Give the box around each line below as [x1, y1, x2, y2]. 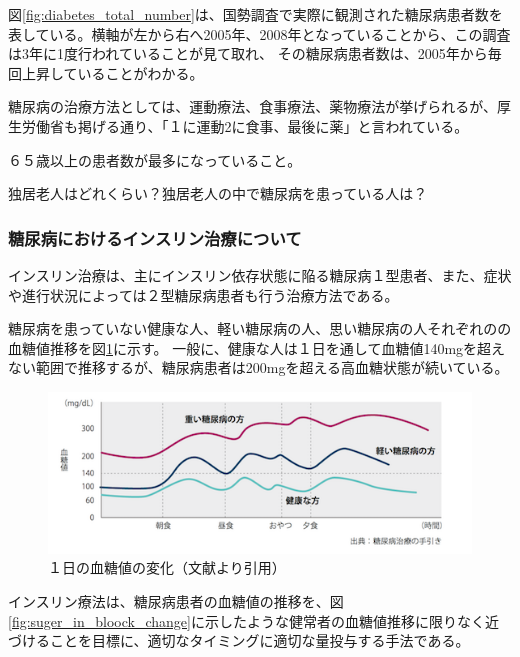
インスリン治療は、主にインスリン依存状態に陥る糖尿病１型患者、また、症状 [8, 264, 512, 285]
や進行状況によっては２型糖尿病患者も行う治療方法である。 [8, 284, 399, 305]
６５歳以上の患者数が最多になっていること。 [8, 149, 302, 170]
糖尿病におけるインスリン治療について [8, 225, 302, 250]
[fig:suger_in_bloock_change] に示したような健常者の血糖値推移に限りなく [8, 610, 485, 631]
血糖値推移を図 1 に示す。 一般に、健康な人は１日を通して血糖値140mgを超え [8, 337, 506, 358]
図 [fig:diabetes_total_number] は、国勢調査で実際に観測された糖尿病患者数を [8, 4, 503, 24]
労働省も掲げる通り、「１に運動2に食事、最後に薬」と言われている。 [21, 115, 469, 136]
